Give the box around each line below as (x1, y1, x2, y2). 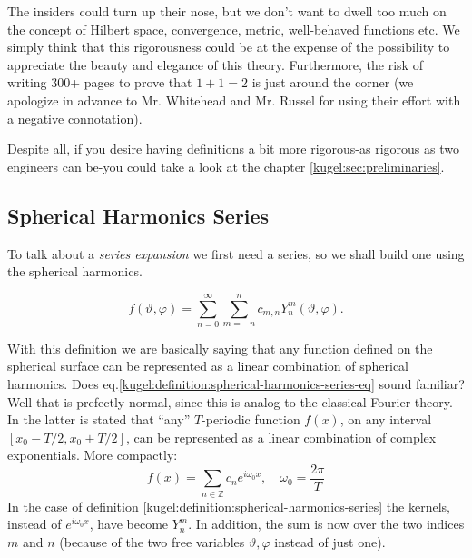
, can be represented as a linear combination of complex (125, 427, 437, 446)
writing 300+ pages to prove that (7, 73, 192, 92)
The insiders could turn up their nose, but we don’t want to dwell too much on (7, 2, 447, 20)
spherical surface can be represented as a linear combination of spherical (7, 356, 408, 375)
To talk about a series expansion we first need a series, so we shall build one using (7, 244, 465, 263)
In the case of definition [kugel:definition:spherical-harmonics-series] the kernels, (7, 496, 450, 515)
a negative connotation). (7, 108, 143, 127)
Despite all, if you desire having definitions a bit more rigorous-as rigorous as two (7, 139, 459, 158)
